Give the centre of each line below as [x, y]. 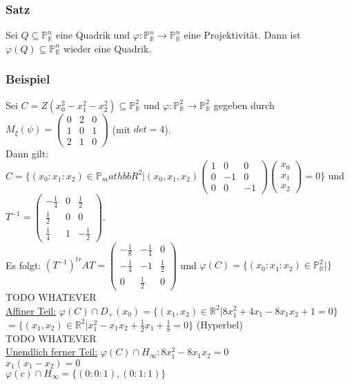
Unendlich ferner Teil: [52, 352]
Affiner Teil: [31, 310]
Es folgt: [23, 265]
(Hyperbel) [220, 324]
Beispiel [28, 79]
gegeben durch [244, 105]
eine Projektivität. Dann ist [242, 35]
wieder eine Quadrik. [108, 48]
